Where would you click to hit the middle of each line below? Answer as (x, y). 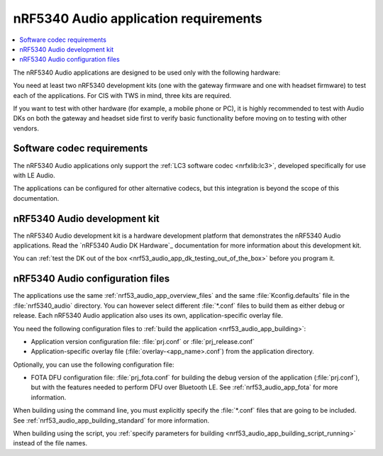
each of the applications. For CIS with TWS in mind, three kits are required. (122, 95)
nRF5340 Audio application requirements (138, 18)
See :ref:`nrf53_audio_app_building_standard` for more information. (111, 420)
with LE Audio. (34, 175)
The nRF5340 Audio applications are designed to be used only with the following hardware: (147, 72)
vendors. (26, 128)
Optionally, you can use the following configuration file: (94, 365)
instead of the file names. (50, 443)
